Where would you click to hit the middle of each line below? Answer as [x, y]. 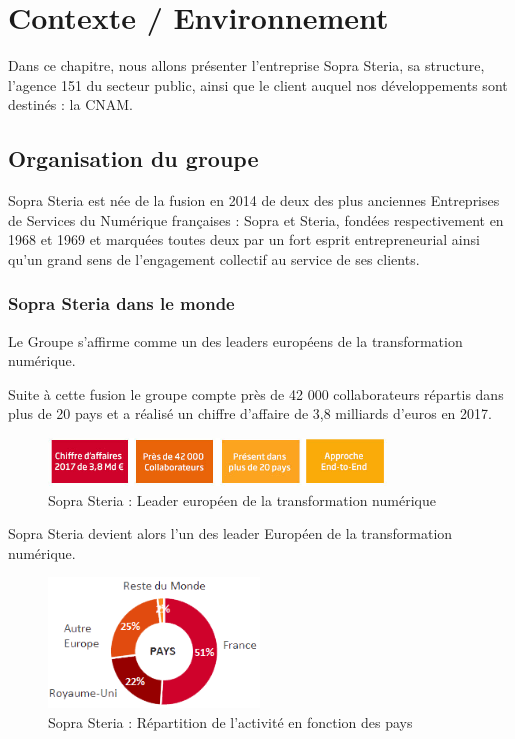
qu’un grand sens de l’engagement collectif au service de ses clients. [214, 258]
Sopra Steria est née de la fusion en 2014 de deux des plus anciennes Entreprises [254, 200]
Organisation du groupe [133, 158]
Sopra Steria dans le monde [121, 303]
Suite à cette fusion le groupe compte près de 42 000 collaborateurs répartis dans [256, 393]
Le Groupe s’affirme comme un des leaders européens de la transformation [235, 340]
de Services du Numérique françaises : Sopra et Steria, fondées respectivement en [256, 219]
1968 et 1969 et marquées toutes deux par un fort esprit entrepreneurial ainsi [244, 239]
